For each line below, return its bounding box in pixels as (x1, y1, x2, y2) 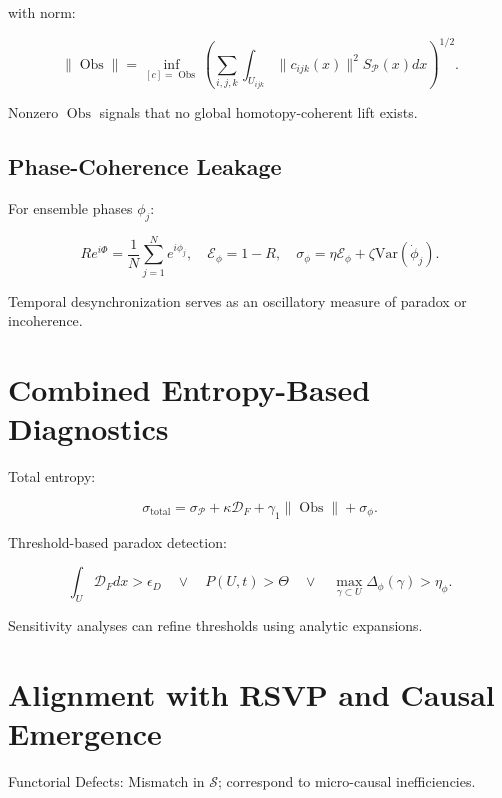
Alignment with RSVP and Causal (8, 673, 495, 714)
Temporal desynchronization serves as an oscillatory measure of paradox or (8, 290, 467, 311)
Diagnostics (8, 408, 169, 449)
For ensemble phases (8, 197, 133, 218)
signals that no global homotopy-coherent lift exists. (99, 102, 418, 123)
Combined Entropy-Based (8, 369, 371, 410)
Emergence (8, 713, 162, 753)
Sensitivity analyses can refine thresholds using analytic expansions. (8, 615, 423, 636)
